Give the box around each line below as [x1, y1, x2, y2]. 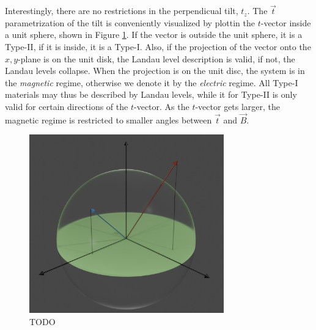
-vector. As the [134, 100, 189, 112]
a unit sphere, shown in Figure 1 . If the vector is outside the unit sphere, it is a [5, 28, 303, 41]
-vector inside [260, 16, 311, 29]
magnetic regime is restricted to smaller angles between [5, 113, 212, 126]
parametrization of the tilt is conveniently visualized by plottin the [5, 16, 255, 29]
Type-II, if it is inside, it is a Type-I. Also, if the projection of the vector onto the [5, 40, 311, 53]
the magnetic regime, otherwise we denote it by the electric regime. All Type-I [5, 76, 298, 89]
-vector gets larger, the [195, 100, 281, 112]
